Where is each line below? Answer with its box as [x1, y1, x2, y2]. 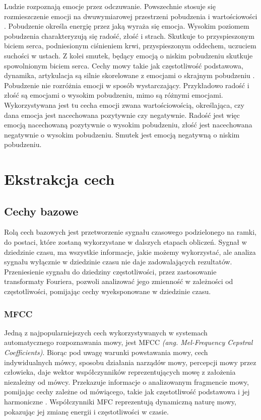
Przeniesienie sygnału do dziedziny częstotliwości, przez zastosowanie [4, 266, 217, 276]
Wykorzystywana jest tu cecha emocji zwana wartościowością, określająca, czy [4, 99, 244, 110]
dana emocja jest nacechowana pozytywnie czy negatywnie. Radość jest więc [4, 109, 240, 120]
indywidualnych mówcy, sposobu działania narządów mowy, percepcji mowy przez [4, 357, 256, 367]
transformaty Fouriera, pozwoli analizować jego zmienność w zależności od [4, 276, 233, 287]
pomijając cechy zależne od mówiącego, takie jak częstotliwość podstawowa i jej [4, 386, 250, 397]
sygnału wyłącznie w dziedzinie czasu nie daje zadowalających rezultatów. [4, 256, 232, 267]
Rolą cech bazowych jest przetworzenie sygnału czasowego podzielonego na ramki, [4, 227, 257, 237]
